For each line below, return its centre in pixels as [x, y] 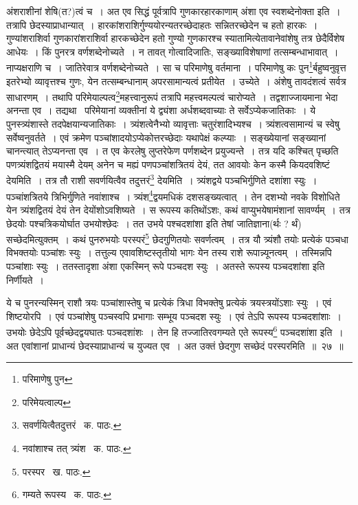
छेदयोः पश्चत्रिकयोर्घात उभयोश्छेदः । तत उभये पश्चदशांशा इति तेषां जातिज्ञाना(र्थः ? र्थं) [154, 223]
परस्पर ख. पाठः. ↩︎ [56, 471]
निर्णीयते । [25, 279]
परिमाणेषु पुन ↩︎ [47, 379]
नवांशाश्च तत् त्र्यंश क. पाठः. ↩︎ [77, 448]
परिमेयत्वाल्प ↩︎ [46, 402]
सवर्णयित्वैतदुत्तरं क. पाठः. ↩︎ [72, 425]
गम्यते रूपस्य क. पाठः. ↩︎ [67, 494]
